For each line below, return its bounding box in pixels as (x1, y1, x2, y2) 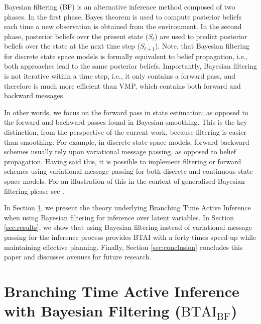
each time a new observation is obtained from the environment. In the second (4, 21, 242, 32)
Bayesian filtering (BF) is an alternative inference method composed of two (4, 2, 235, 12)
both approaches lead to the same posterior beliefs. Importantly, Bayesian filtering (4, 61, 257, 71)
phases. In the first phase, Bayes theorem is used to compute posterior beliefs (4, 11, 242, 22)
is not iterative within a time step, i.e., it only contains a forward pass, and (4, 71, 235, 81)
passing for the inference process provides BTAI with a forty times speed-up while (4, 231, 256, 242)
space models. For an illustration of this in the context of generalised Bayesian (4, 175, 245, 186)
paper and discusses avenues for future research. (4, 251, 152, 262)
